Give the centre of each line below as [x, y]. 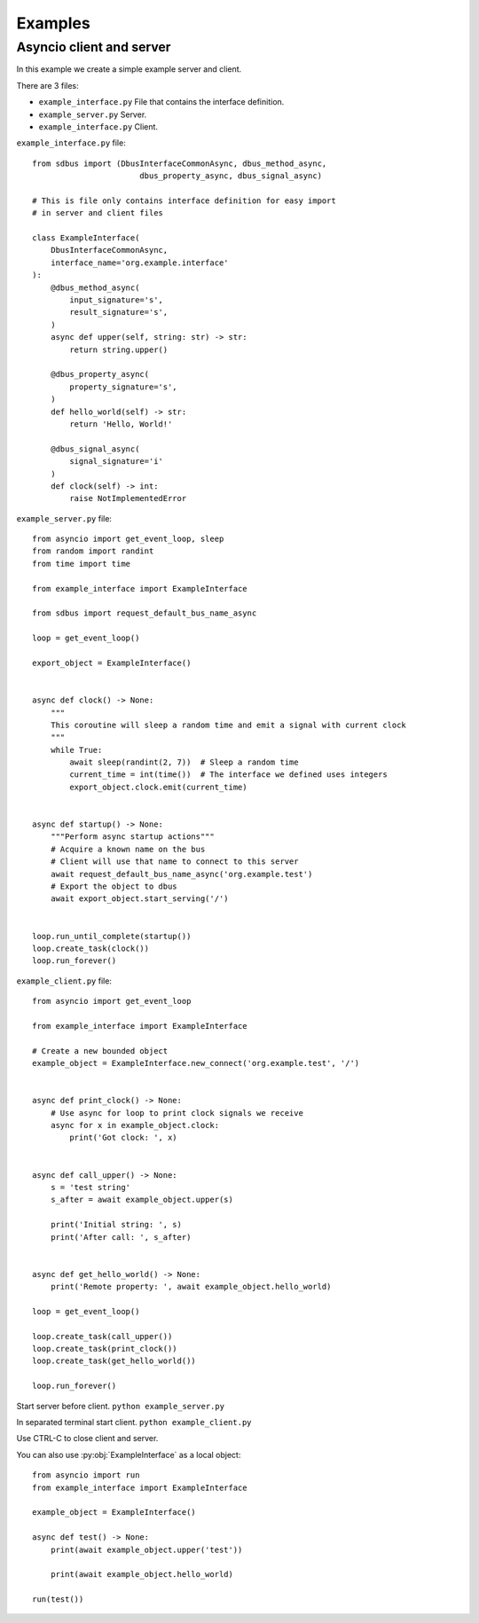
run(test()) [58, 1599]
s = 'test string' [90, 1187]
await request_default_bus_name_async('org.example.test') [181, 874]
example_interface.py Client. [98, 126]
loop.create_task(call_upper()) [102, 1336]
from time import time [82, 564]
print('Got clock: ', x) [123, 1138]
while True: [76, 750]
